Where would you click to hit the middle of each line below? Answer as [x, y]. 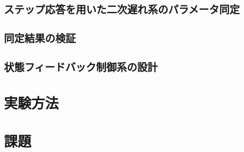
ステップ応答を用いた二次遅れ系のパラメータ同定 [122, 9]
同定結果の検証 [40, 38]
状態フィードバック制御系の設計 [81, 66]
